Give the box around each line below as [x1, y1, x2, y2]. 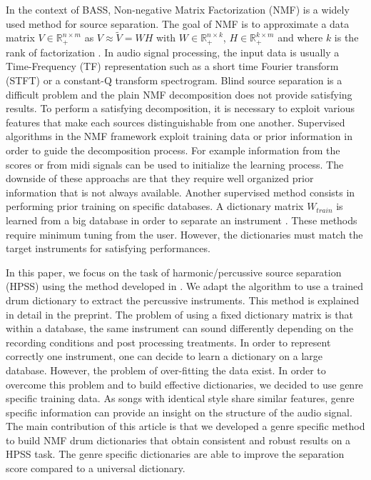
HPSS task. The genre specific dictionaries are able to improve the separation [6, 446, 345, 461]
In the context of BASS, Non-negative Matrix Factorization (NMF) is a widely [6, 2, 350, 16]
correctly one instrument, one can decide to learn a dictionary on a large [6, 349, 323, 364]
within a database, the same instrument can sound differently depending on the [6, 321, 353, 336]
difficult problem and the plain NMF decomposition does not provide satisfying [6, 86, 352, 101]
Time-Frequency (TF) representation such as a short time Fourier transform [6, 59, 339, 74]
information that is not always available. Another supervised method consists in [6, 184, 355, 199]
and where [278, 30, 323, 45]
